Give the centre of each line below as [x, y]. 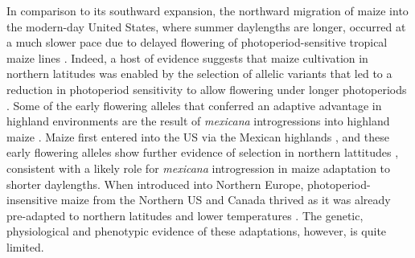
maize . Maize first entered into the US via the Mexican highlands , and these [198, 136]
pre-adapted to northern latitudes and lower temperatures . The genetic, [185, 215]
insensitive [32, 200]
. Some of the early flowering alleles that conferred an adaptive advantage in [194, 105]
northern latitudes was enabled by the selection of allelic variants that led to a [199, 74]
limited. [25, 246]
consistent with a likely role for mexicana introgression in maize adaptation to [199, 168]
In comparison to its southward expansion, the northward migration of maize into [207, 10]
